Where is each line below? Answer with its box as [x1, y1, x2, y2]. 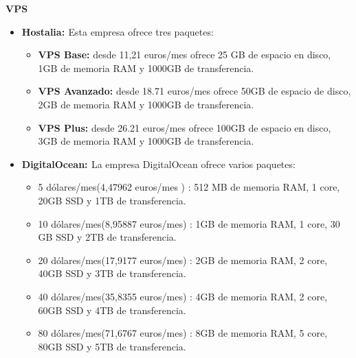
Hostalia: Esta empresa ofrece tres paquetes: [21, 24, 214, 38]
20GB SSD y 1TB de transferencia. [38, 193, 186, 207]
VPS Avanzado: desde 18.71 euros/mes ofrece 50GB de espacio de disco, [38, 84, 351, 98]
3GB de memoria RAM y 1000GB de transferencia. [38, 134, 254, 148]
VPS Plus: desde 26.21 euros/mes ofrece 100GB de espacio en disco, [38, 120, 331, 134]
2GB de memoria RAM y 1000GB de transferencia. [38, 97, 254, 111]
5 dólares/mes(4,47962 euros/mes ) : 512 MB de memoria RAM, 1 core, [38, 180, 340, 194]
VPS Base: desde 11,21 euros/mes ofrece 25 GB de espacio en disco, [38, 47, 331, 62]
